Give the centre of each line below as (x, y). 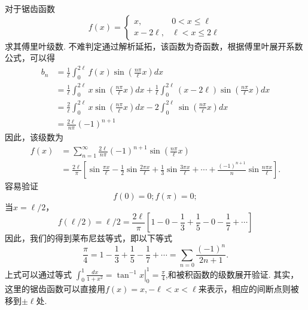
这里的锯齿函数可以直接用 (55, 289)
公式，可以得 (30, 58)
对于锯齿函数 (30, 8)
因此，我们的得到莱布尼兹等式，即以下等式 (89, 238)
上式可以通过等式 (38, 274)
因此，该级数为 (34, 137)
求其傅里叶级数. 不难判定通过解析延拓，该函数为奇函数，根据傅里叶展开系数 (154, 46)
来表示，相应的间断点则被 (248, 289)
